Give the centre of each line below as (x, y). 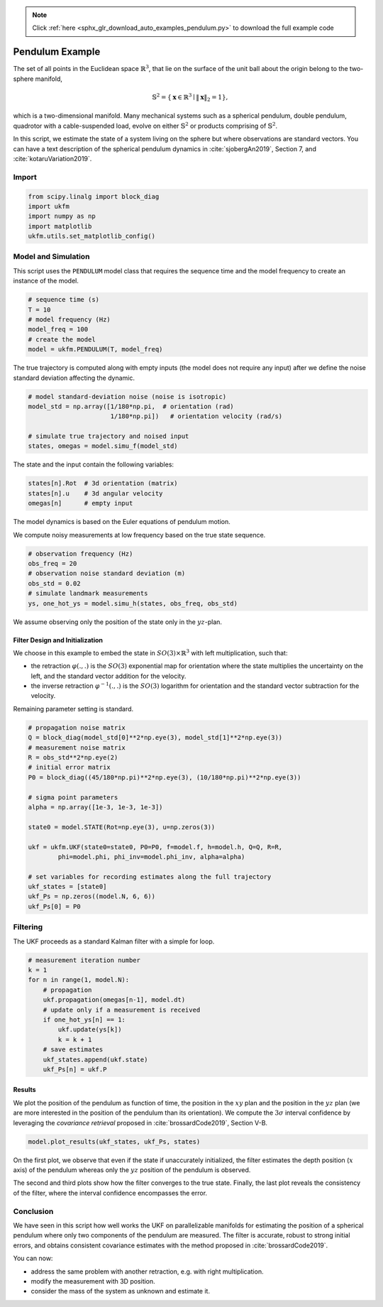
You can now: (33, 1258)
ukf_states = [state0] (67, 887)
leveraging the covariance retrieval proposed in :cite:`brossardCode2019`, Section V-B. (140, 1122)
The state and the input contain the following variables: (93, 464)
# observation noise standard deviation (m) (107, 574)
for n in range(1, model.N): (79, 980)
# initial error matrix (70, 767)
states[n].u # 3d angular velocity (95, 493)
